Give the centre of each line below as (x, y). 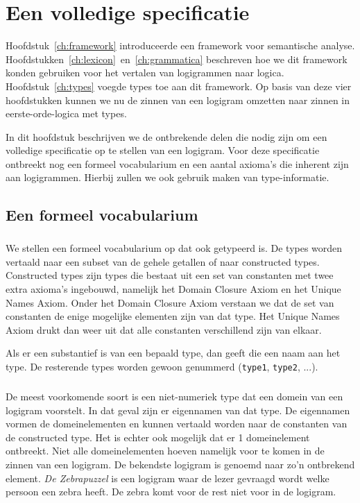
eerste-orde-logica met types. (66, 113)
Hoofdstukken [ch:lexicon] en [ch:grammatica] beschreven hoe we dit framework (177, 59)
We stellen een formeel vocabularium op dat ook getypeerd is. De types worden (174, 248)
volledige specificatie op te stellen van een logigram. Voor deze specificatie (163, 150)
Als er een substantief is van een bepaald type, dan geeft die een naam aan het (173, 353)
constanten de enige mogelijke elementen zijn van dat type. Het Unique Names (173, 316)
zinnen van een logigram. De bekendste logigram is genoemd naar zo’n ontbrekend (180, 464)
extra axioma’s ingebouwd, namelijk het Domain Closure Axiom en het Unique (173, 289)
